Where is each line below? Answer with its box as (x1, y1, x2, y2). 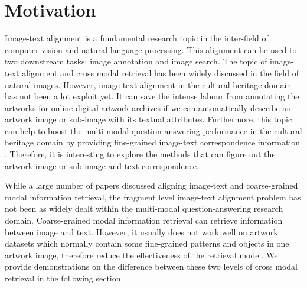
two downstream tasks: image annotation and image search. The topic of (5, 55, 267, 67)
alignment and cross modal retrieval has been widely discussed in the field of (22, 66, 299, 79)
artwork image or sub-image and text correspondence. (5, 159, 199, 171)
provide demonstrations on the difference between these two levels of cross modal (5, 260, 298, 273)
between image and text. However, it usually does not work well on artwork (5, 225, 278, 238)
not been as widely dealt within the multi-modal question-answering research (5, 202, 283, 215)
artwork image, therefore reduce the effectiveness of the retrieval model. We (5, 248, 278, 261)
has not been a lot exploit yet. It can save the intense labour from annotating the (5, 90, 299, 102)
